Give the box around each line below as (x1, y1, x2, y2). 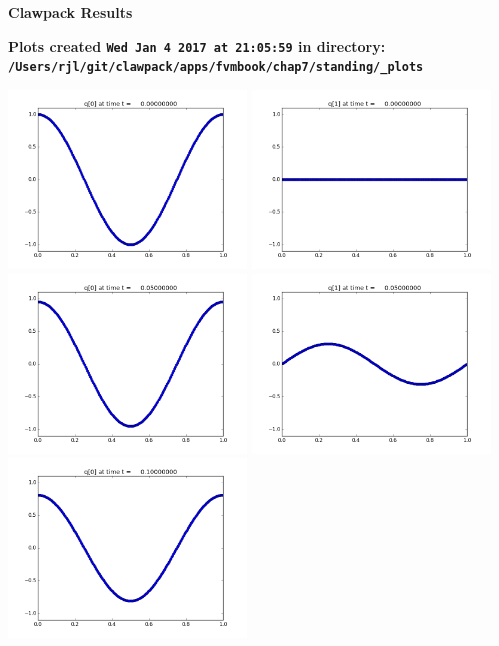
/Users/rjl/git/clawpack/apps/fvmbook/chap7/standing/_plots (8, 60, 424, 75)
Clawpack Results (8, 2, 133, 22)
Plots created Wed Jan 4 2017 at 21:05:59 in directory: (8, 35, 386, 56)
